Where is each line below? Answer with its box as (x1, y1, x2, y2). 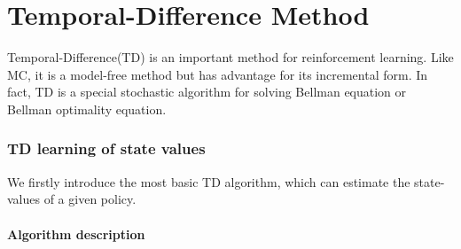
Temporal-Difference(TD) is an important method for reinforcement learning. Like (7, 48, 454, 66)
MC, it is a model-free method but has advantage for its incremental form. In (7, 65, 428, 83)
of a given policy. (43, 190, 137, 208)
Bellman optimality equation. (7, 99, 167, 118)
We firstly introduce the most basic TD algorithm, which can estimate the (7, 172, 410, 191)
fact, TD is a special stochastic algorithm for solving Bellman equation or (7, 82, 407, 101)
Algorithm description (7, 224, 145, 243)
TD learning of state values (7, 137, 206, 160)
